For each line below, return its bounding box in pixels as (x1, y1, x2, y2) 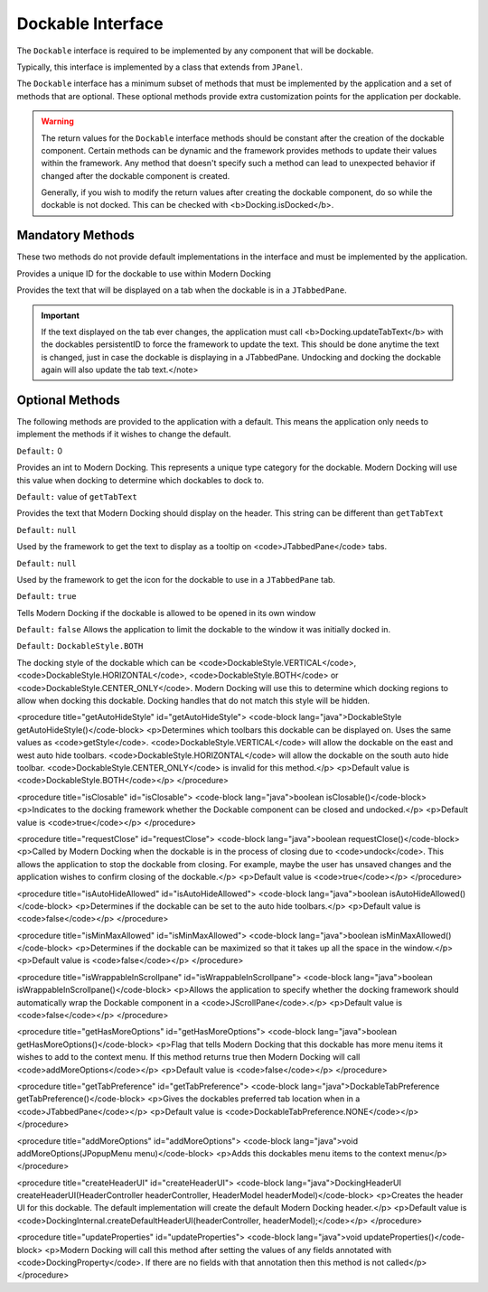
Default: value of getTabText (16, 491, 137, 501)
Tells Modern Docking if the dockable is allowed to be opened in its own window (16, 607, 316, 618)
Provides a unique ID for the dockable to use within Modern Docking (16, 267, 271, 279)
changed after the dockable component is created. (41, 170, 230, 181)
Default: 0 (16, 445, 63, 456)
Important (41, 310, 80, 321)
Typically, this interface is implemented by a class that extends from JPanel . (16, 61, 303, 72)
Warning (41, 116, 74, 126)
